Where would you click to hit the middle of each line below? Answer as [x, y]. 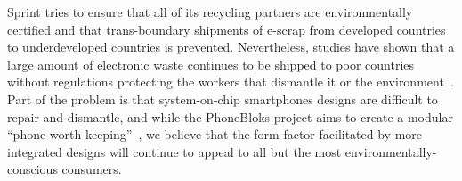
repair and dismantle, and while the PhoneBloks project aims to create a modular [230, 116]
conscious [32, 169]
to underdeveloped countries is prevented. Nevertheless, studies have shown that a [231, 47]
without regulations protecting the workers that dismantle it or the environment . [231, 82]
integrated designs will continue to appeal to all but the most [174, 151]
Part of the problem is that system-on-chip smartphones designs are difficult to [223, 99]
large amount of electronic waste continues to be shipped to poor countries [211, 64]
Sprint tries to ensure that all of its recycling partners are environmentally [210, 12]
